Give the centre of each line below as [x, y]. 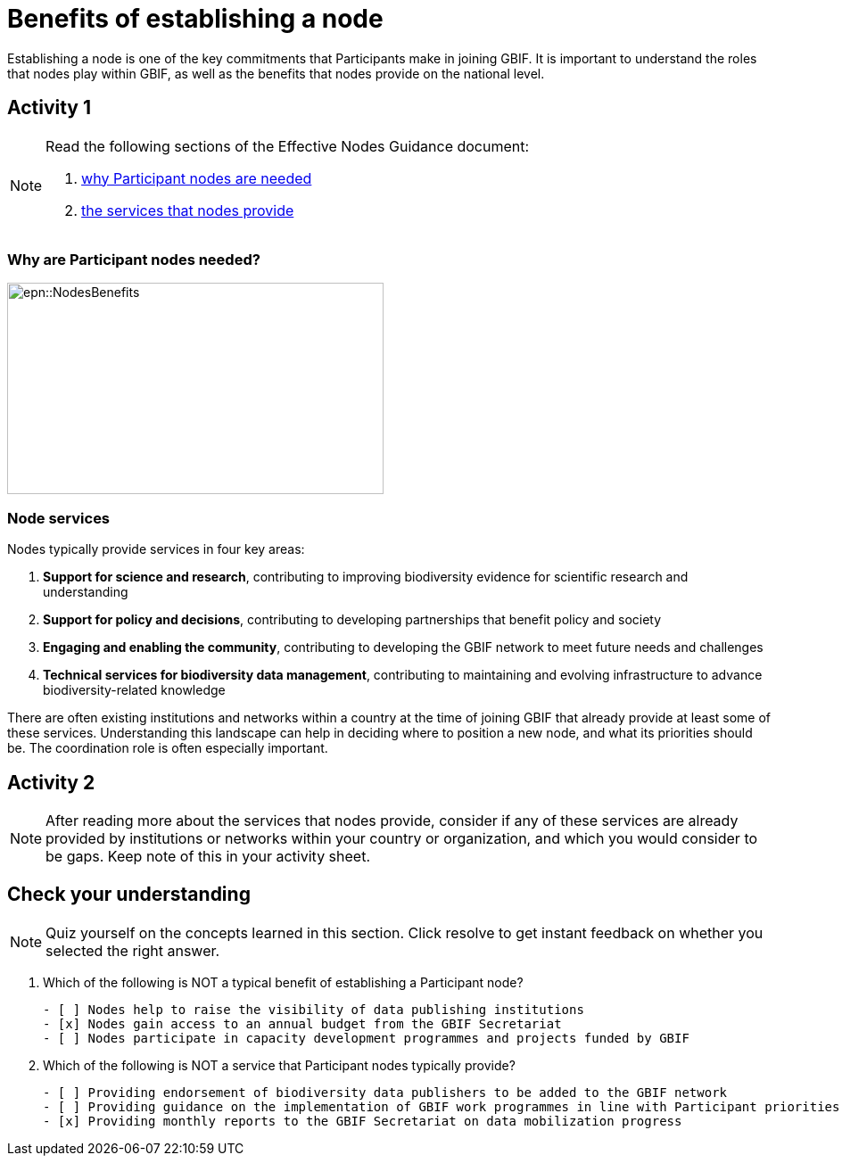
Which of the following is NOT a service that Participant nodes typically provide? [279, 1065]
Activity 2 [51, 782]
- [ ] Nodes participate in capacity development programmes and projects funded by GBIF [366, 1038]
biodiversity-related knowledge [134, 690]
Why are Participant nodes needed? [134, 259]
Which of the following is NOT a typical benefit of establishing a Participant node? [283, 982]
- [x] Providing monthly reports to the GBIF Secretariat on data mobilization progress [363, 1121]
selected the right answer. [133, 950]
